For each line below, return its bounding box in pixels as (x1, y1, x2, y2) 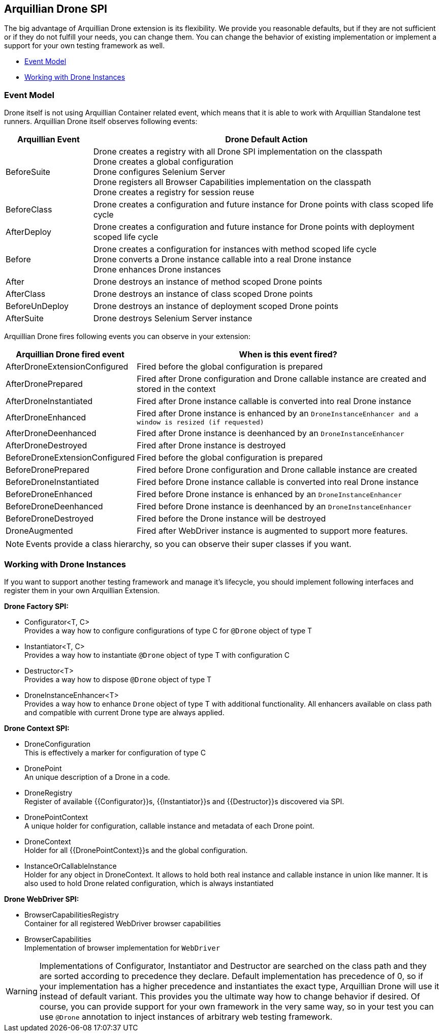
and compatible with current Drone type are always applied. (24, 708, 225, 717)
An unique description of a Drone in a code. (24, 772, 170, 781)
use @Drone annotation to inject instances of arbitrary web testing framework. (39, 1011, 333, 1022)
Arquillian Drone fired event (16, 349, 124, 360)
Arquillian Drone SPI (4, 3, 107, 15)
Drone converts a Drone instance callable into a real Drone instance (93, 254, 352, 265)
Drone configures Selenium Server (93, 167, 226, 177)
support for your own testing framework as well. (4, 41, 165, 50)
